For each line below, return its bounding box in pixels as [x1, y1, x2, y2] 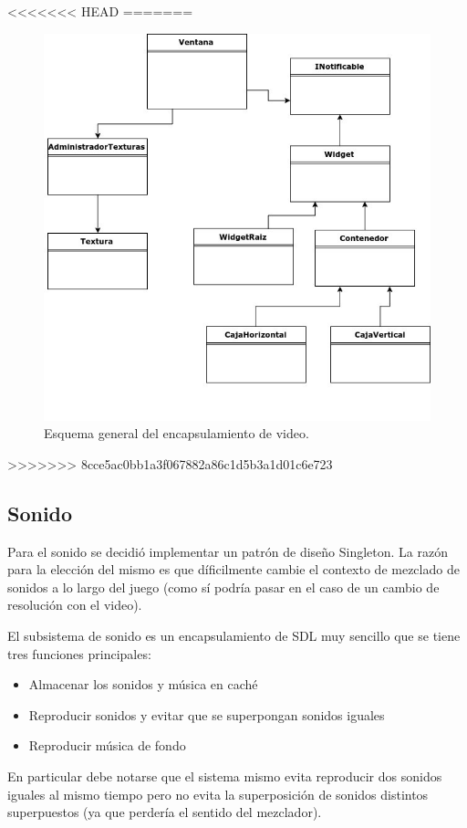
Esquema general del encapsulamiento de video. [44, 424, 309, 443]
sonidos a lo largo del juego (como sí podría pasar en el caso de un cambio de [7, 577, 440, 596]
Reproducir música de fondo [28, 736, 186, 755]
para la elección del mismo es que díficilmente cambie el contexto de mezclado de [7, 560, 460, 579]
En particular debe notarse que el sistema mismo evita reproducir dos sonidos [7, 766, 442, 785]
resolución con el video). [7, 595, 142, 614]
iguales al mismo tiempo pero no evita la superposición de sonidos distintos [7, 784, 429, 803]
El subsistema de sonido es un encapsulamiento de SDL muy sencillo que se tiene [7, 625, 461, 645]
